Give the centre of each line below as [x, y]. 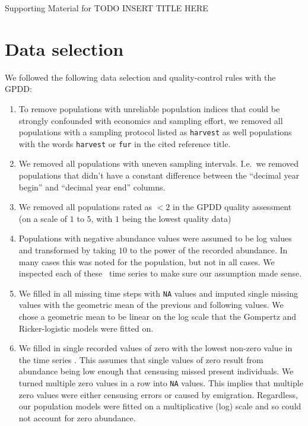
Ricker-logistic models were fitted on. [86, 328]
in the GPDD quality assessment [232, 207]
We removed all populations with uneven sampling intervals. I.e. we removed [159, 163]
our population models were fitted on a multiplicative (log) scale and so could [160, 406]
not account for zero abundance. [77, 417]
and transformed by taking [67, 249]
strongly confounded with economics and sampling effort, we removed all [151, 120]
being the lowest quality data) [177, 218]
